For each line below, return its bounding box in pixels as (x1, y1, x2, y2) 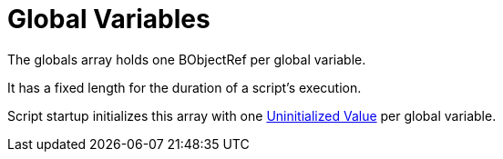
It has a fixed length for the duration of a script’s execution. (7, 79, 362, 95)
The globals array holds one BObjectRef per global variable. (7, 51, 366, 67)
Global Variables (7, 4, 210, 35)
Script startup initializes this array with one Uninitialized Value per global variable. (7, 107, 497, 124)
